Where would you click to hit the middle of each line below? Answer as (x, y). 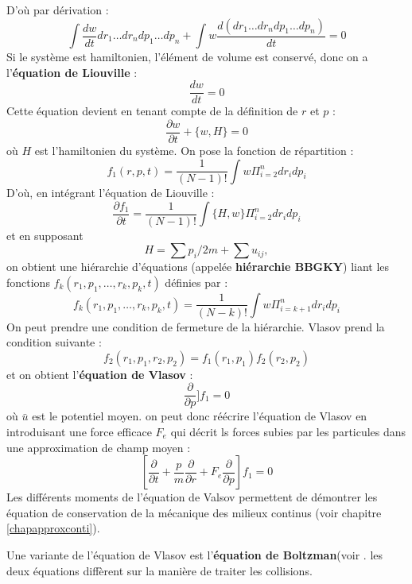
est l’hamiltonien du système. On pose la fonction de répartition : (194, 150)
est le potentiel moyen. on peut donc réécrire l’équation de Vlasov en (200, 416)
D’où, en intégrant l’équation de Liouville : (111, 193)
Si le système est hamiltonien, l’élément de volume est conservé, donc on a (187, 57)
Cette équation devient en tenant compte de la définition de (152, 111)
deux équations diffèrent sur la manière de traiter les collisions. (159, 570)
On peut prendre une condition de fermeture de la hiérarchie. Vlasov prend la (196, 326)
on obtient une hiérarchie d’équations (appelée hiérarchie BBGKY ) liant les (198, 267)
